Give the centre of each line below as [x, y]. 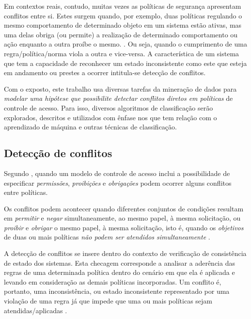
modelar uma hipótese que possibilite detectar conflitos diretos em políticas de [118, 98]
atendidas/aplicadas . [36, 310]
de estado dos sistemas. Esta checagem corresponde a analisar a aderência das [119, 263]
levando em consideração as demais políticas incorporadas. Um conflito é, [113, 281]
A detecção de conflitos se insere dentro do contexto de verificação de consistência [125, 253]
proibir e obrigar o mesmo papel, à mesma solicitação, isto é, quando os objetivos [124, 227]
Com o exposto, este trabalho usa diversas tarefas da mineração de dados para [120, 88]
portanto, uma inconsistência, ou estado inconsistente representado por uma [117, 291]
